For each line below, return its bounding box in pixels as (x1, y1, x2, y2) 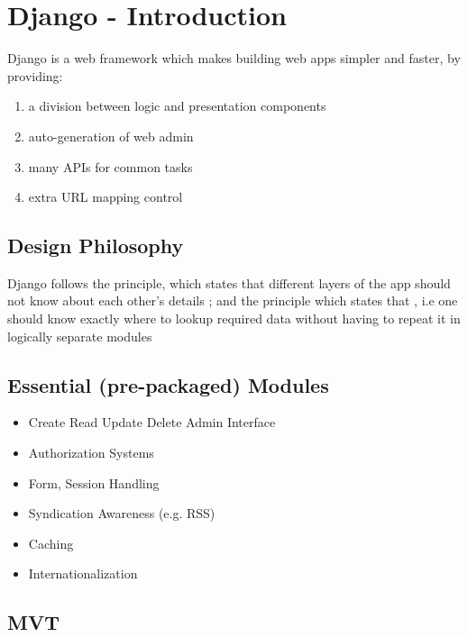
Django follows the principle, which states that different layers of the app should (7, 273, 451, 292)
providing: (7, 66, 63, 85)
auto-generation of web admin (28, 126, 194, 145)
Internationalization (28, 564, 138, 583)
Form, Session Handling (28, 473, 160, 492)
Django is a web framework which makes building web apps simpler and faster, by (7, 49, 461, 68)
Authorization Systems (28, 443, 154, 462)
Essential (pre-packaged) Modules (7, 370, 329, 398)
